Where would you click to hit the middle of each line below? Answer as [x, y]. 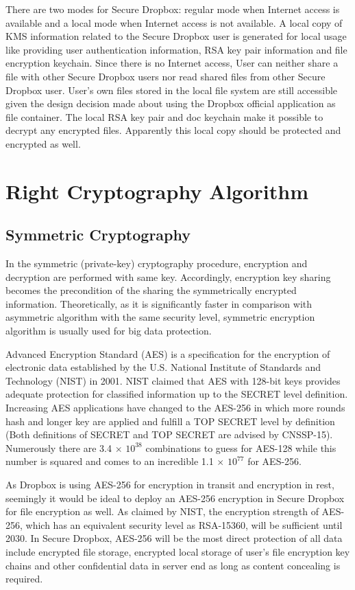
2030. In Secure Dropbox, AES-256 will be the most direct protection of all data [174, 538]
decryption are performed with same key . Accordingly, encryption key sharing [168, 276]
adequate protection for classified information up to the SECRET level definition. [177, 394]
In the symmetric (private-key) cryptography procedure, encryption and [157, 263]
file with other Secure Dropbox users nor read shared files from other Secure [166, 76]
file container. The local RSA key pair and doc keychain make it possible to [164, 116]
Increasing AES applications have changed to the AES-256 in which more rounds [175, 408]
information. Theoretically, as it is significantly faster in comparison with [159, 303]
